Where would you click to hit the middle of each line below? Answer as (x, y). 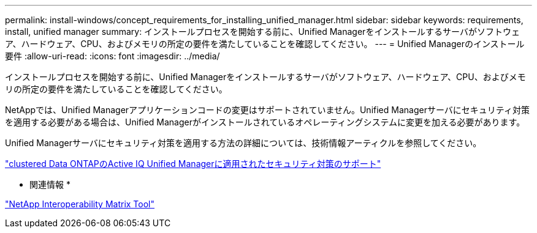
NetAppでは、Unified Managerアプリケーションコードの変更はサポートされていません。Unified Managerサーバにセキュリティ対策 (267, 110)
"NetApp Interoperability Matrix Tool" (80, 204)
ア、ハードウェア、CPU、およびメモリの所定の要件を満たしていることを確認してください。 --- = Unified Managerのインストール (265, 44)
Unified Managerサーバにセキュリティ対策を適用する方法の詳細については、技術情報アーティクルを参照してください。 (243, 143)
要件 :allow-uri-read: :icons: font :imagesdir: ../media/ (112, 56)
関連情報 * (50, 184)
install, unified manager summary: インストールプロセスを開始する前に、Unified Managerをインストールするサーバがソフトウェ (262, 31)
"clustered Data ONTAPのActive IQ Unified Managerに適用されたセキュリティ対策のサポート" (193, 164)
